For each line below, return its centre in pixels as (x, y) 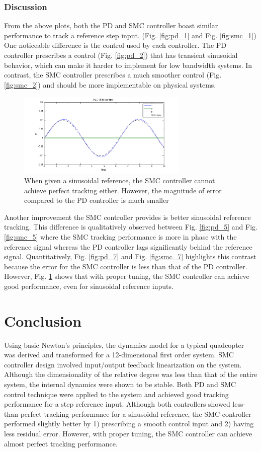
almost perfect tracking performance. (61, 443)
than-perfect (23, 413)
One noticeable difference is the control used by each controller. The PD (115, 45)
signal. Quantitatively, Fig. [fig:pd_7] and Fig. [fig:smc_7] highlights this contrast (130, 256)
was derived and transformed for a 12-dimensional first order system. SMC (119, 355)
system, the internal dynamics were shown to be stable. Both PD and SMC (120, 384)
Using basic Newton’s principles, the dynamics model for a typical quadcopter (124, 345)
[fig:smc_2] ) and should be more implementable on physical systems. (110, 84)
